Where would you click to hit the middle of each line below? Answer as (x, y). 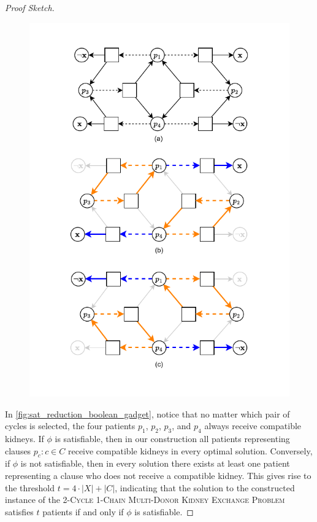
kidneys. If (25, 438)
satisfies (19, 511)
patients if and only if (83, 511)
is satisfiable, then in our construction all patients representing (172, 438)
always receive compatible (253, 426)
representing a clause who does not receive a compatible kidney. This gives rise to (158, 475)
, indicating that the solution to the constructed (205, 487)
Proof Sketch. (30, 7)
